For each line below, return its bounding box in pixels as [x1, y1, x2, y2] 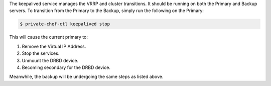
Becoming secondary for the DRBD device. [22, 64, 110, 70]
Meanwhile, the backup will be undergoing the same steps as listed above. [9, 73, 164, 80]
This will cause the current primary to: [9, 34, 88, 40]
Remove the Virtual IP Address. [22, 43, 86, 49]
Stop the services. [22, 50, 60, 56]
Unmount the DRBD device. [22, 57, 79, 63]
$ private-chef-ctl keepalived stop [20, 21, 110, 27]
